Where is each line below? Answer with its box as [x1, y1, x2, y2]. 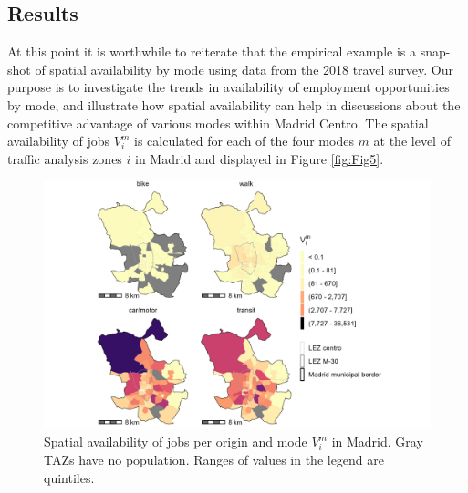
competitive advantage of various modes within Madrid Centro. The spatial [7, 113, 429, 132]
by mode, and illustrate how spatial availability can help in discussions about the [7, 95, 461, 114]
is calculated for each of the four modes [133, 131, 354, 150]
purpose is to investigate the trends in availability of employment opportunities [7, 77, 450, 97]
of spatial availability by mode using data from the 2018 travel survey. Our [35, 59, 453, 78]
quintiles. [44, 467, 95, 487]
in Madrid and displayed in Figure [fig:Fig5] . [135, 149, 384, 168]
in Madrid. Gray [331, 432, 423, 451]
